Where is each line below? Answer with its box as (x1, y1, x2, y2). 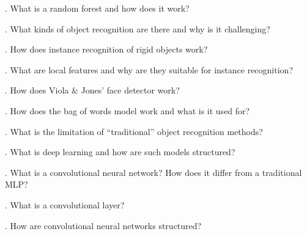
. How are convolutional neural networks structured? (5, 219, 202, 232)
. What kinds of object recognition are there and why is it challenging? (5, 22, 270, 35)
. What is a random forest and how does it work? (5, 2, 190, 14)
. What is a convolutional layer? (5, 198, 125, 211)
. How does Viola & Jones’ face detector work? (5, 84, 180, 97)
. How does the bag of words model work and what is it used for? (5, 104, 250, 117)
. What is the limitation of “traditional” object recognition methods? (5, 125, 263, 137)
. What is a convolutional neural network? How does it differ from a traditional (5, 166, 302, 178)
